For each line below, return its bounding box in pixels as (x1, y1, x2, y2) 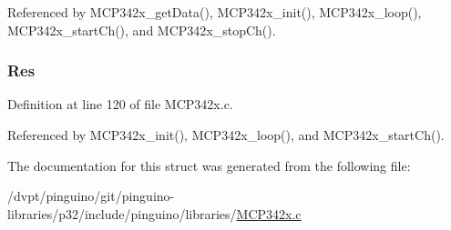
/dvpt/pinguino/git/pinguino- (7, 186, 175, 205)
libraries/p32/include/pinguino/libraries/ (7, 204, 237, 223)
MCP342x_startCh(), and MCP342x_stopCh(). (7, 20, 276, 39)
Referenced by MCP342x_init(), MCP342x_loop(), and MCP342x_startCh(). (7, 125, 445, 144)
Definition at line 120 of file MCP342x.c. (7, 95, 233, 114)
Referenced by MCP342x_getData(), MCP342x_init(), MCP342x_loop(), (7, 3, 422, 21)
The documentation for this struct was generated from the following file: (7, 155, 411, 175)
